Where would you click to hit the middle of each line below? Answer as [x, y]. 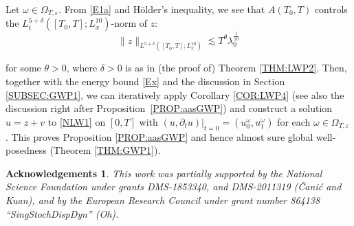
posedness [26, 150]
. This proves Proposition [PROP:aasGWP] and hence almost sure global [159, 136]
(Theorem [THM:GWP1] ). [105, 150]
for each [294, 121]
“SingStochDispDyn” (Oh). [62, 213]
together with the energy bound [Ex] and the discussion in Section [145, 81]
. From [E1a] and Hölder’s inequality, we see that [162, 9]
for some [23, 68]
